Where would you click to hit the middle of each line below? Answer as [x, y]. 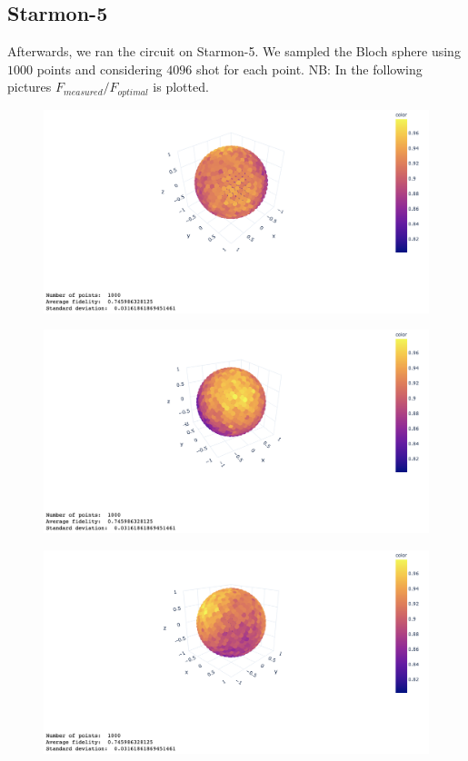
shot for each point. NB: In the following [309, 69]
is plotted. [181, 87]
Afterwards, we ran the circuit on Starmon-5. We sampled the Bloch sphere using [234, 51]
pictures [30, 87]
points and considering [100, 69]
